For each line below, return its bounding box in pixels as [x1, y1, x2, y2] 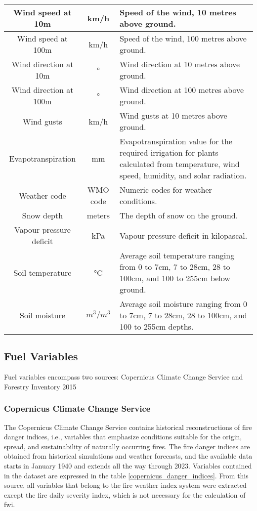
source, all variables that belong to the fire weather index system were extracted [4, 480, 247, 490]
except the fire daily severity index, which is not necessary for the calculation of [4, 489, 246, 500]
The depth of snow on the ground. [119, 210, 238, 221]
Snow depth [22, 210, 63, 221]
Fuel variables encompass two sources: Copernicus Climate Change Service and [4, 372, 243, 382]
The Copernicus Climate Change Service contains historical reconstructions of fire [4, 422, 252, 432]
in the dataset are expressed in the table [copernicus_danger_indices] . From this [4, 470, 249, 480]
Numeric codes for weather [119, 184, 212, 195]
